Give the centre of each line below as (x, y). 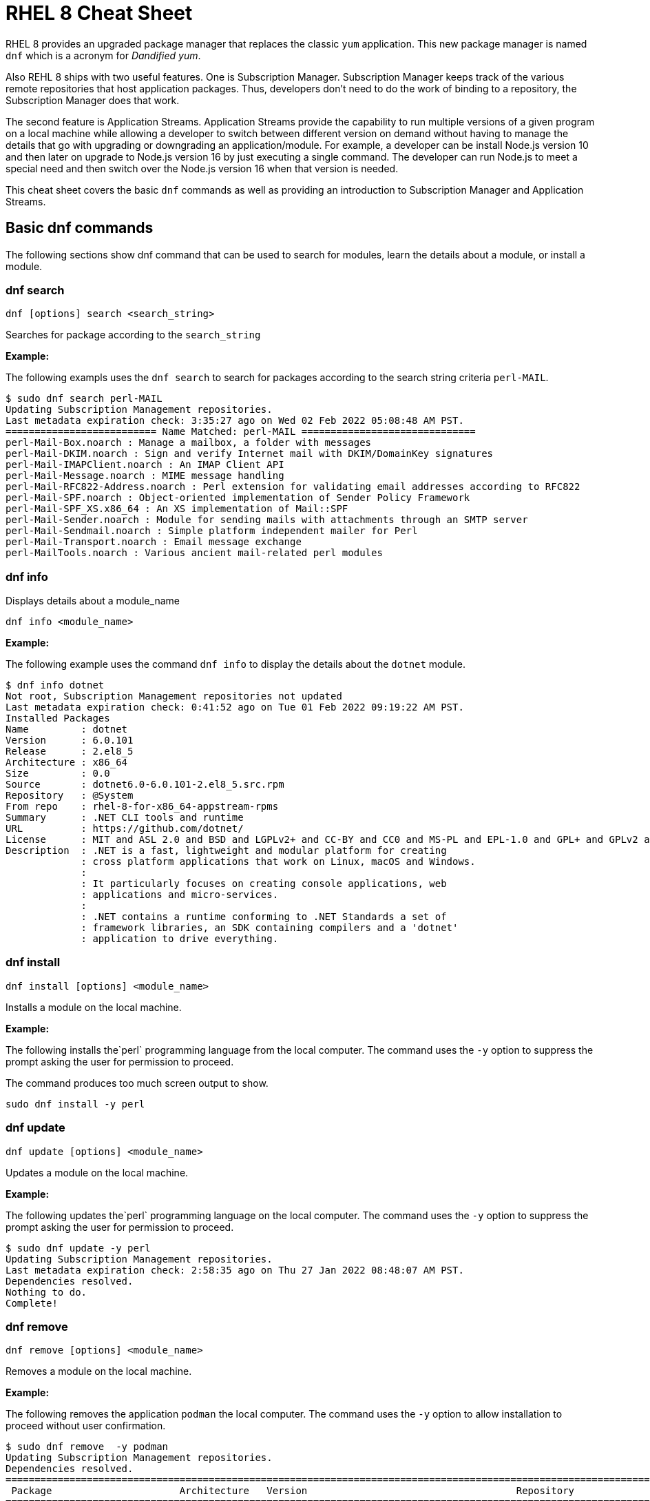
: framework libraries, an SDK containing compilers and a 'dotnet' (270, 928)
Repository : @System (70, 796)
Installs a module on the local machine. (94, 1007)
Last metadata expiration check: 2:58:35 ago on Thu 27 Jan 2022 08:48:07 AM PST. (235, 1270)
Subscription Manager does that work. (93, 100)
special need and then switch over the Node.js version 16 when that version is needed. (202, 168)
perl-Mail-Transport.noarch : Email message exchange (154, 542)
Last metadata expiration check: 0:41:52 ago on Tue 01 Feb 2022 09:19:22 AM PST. (235, 707)
